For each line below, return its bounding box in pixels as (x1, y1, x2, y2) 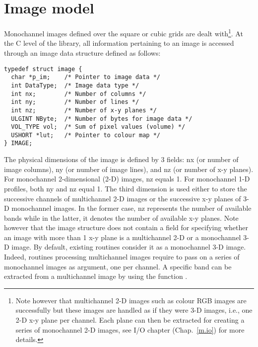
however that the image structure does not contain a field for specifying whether (4, 222, 248, 233)
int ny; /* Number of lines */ (11, 98, 139, 106)
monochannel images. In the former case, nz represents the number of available (11, 203, 252, 213)
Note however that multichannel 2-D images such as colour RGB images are (15, 295, 247, 305)
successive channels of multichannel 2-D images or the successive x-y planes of (4, 193, 241, 203)
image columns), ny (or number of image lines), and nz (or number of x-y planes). (4, 164, 254, 174)
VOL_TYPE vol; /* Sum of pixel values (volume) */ (11, 123, 186, 131)
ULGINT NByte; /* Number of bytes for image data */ (11, 115, 193, 122)
